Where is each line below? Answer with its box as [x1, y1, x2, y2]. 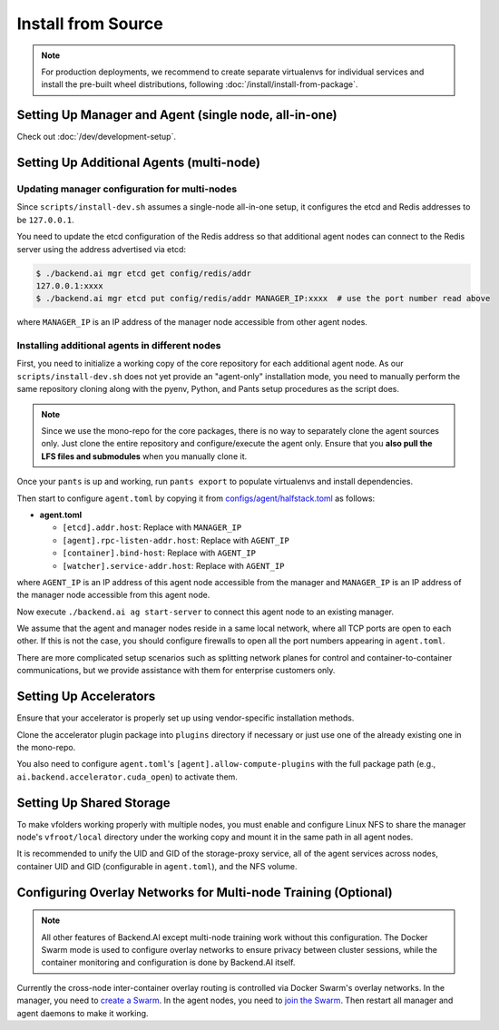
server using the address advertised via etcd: [16, 243, 186, 254]
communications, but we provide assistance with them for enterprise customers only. [16, 665, 336, 676]
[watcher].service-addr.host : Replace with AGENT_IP [62, 560, 285, 571]
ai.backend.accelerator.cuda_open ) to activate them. [16, 771, 238, 782]
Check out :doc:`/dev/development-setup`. [16, 132, 177, 142]
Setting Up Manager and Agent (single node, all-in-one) [16, 107, 338, 123]
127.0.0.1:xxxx [35, 280, 103, 290]
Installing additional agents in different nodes [16, 339, 221, 352]
